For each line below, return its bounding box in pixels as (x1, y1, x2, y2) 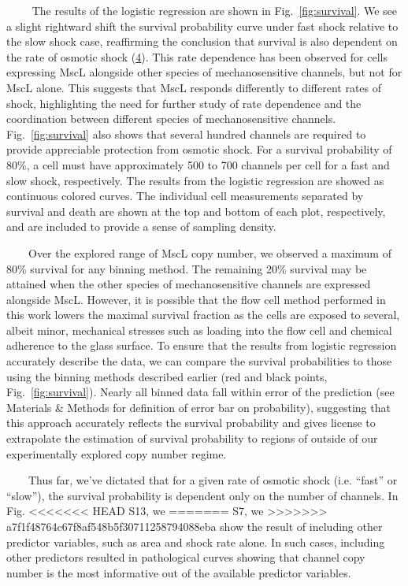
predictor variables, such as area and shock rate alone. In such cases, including (6, 533, 385, 550)
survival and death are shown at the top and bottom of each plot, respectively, (6, 202, 386, 219)
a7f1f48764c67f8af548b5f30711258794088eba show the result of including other (6, 518, 383, 534)
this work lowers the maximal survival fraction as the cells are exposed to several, (6, 306, 400, 323)
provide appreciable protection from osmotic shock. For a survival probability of (6, 141, 392, 158)
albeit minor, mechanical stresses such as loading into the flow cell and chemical (6, 321, 392, 338)
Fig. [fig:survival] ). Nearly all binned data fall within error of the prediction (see (6, 384, 395, 400)
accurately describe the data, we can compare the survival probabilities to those (6, 353, 392, 369)
